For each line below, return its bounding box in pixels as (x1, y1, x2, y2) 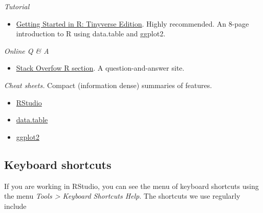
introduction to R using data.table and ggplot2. (16, 28, 166, 39)
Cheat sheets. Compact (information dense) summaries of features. (4, 79, 212, 90)
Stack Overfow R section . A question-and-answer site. (16, 62, 185, 73)
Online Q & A (4, 45, 49, 56)
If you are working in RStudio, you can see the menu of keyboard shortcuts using (4, 180, 259, 191)
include (4, 200, 27, 211)
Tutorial (4, 1, 30, 11)
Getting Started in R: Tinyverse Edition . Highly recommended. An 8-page (16, 18, 249, 29)
